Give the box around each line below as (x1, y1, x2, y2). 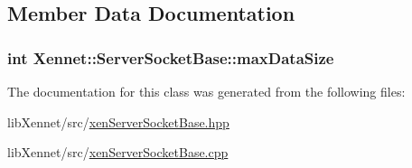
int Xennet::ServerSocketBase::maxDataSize (7, 46, 334, 69)
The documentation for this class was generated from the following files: (7, 82, 406, 100)
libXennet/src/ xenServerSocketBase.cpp (7, 143, 229, 162)
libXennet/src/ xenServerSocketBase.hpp (7, 112, 229, 131)
